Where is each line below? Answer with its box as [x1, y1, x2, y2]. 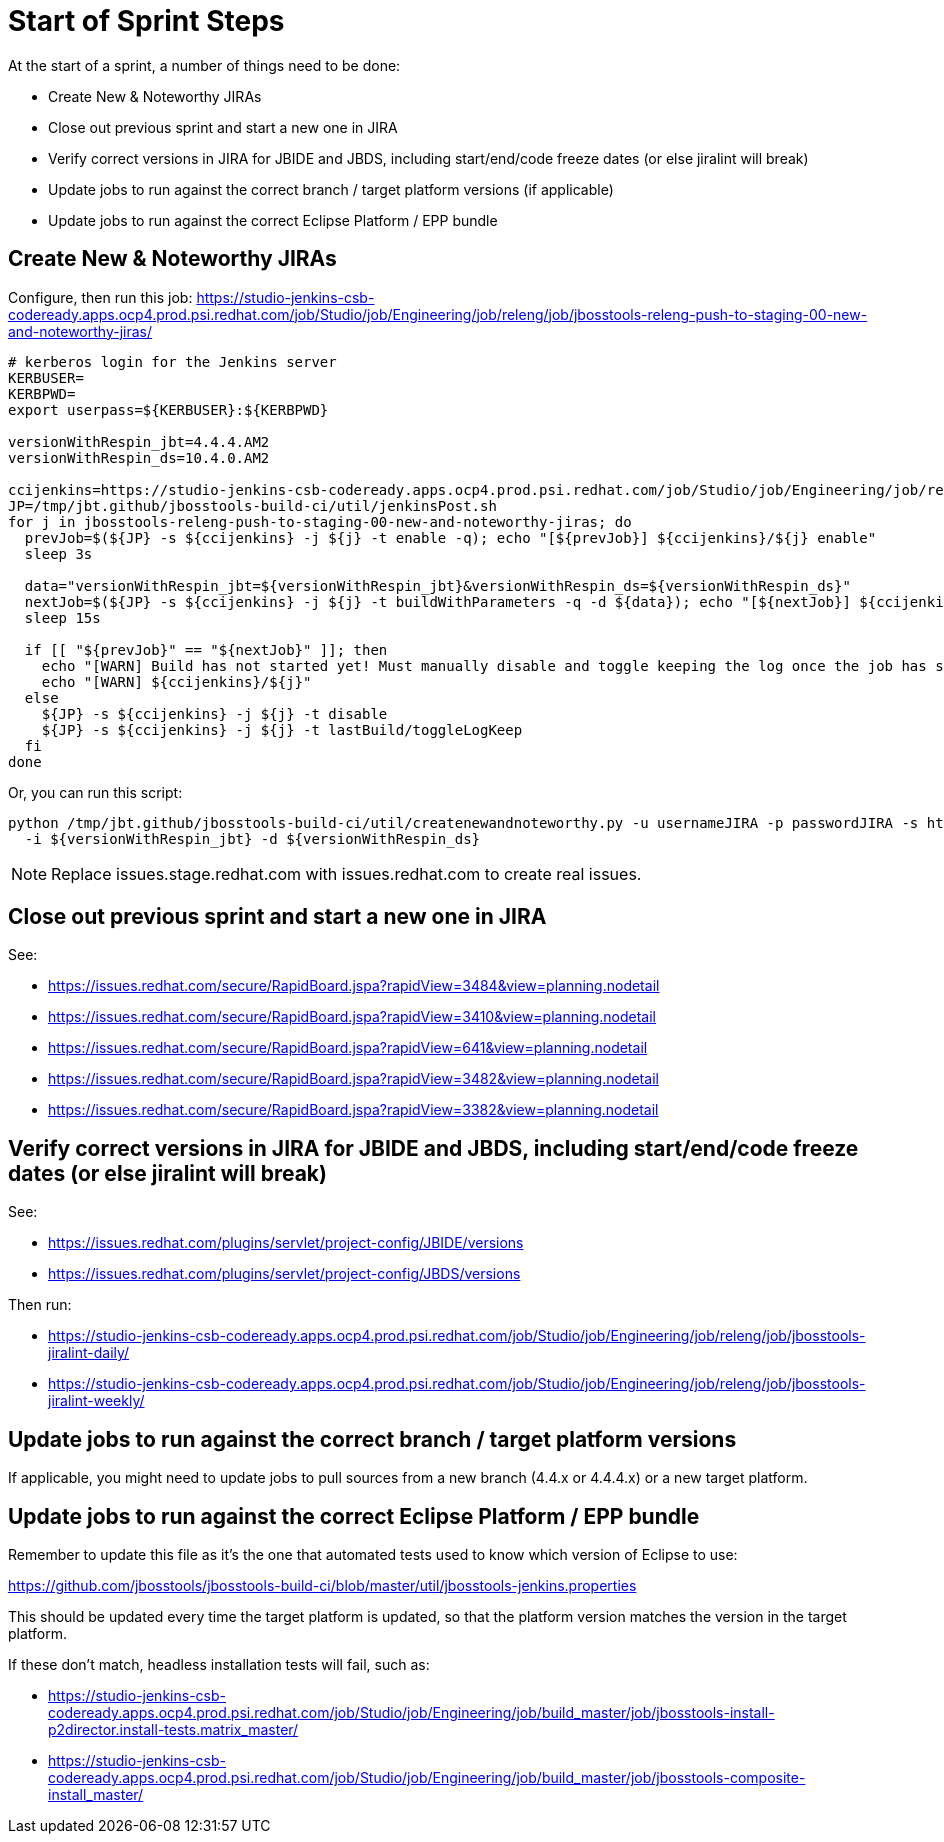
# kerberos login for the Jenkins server [8, 353, 337, 370]
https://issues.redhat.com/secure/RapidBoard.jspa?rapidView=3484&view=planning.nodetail [48, 977, 660, 995]
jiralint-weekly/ [48, 1392, 145, 1410]
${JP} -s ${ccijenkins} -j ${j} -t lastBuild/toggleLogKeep [41, 721, 523, 738]
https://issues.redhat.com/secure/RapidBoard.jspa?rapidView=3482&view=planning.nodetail [48, 1070, 659, 1088]
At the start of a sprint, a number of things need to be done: [8, 56, 401, 74]
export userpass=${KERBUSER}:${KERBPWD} [8, 401, 329, 418]
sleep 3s [24, 545, 93, 562]
